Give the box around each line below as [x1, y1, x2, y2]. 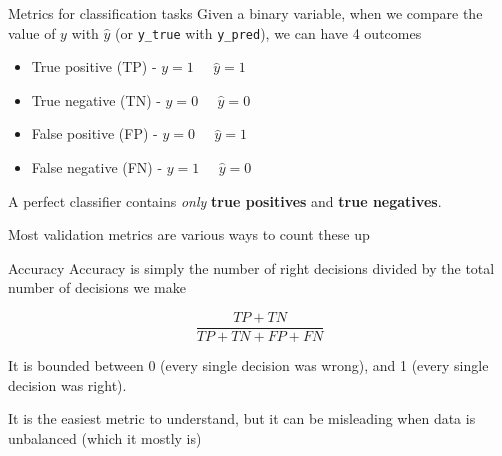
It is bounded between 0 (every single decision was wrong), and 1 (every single [8, 355, 489, 376]
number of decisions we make [8, 277, 186, 298]
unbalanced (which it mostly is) [8, 427, 202, 448]
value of [8, 22, 56, 43]
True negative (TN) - [31, 89, 161, 110]
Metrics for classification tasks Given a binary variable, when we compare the [8, 3, 483, 23]
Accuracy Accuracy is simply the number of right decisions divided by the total [8, 257, 495, 278]
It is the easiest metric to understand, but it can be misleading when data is [8, 408, 476, 429]
